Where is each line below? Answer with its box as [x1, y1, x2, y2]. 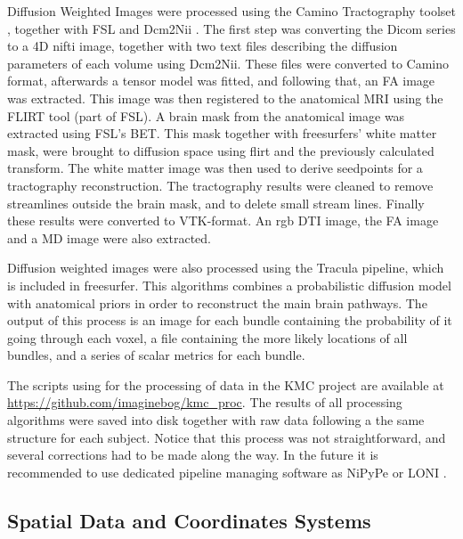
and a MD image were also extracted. [7, 228, 211, 247]
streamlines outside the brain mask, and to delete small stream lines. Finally [7, 193, 425, 212]
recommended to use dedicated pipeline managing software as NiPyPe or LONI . [7, 462, 447, 481]
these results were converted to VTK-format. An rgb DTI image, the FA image [7, 211, 439, 230]
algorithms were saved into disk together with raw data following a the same [7, 411, 425, 429]
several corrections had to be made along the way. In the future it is [7, 445, 378, 464]
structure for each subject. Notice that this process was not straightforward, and [7, 428, 446, 446]
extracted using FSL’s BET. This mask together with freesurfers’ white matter [7, 124, 437, 143]
